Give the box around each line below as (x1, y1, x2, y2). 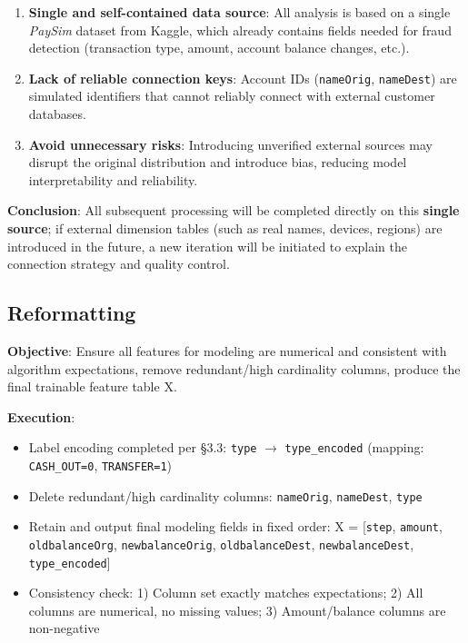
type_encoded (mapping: (284, 438, 424, 457)
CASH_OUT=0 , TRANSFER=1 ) (28, 456, 172, 475)
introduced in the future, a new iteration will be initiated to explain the (7, 236, 408, 255)
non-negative (28, 618, 100, 638)
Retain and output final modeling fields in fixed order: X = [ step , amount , (28, 517, 443, 536)
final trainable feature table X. (7, 377, 177, 396)
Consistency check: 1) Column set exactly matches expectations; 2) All (28, 583, 423, 602)
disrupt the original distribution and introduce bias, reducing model (28, 153, 407, 172)
